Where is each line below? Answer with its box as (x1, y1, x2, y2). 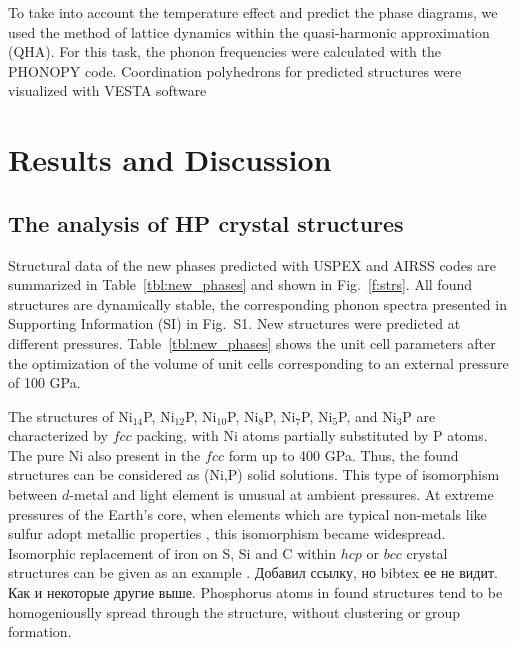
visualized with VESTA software (8, 80, 207, 101)
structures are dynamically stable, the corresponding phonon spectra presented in (8, 293, 507, 314)
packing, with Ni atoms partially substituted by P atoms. (136, 425, 488, 446)
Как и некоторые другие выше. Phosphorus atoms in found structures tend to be (8, 582, 503, 603)
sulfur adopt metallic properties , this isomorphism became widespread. (8, 523, 446, 544)
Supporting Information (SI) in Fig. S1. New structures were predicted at (8, 313, 461, 334)
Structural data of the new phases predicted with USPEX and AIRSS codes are (8, 254, 496, 275)
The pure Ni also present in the (8, 444, 201, 465)
